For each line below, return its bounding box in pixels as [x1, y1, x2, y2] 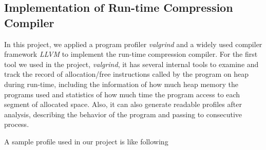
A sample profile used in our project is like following [4, 136, 168, 146]
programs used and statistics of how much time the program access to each [4, 89, 240, 99]
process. [4, 119, 29, 130]
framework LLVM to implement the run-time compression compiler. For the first [4, 49, 258, 59]
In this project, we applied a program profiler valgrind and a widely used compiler [4, 38, 262, 49]
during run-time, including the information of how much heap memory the [4, 78, 238, 89]
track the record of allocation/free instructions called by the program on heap [4, 69, 249, 79]
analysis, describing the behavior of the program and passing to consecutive [4, 109, 242, 119]
